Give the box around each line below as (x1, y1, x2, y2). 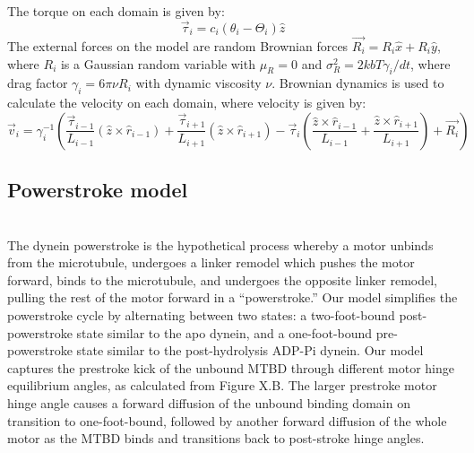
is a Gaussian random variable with (60, 54, 255, 73)
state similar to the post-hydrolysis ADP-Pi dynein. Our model (76, 341, 424, 360)
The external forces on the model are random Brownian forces (7, 37, 349, 56)
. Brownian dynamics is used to (271, 74, 444, 92)
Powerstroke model (7, 176, 188, 204)
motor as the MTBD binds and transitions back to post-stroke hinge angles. (7, 429, 425, 448)
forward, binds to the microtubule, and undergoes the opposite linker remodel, (7, 270, 438, 289)
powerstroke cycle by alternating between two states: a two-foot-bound (7, 305, 395, 324)
